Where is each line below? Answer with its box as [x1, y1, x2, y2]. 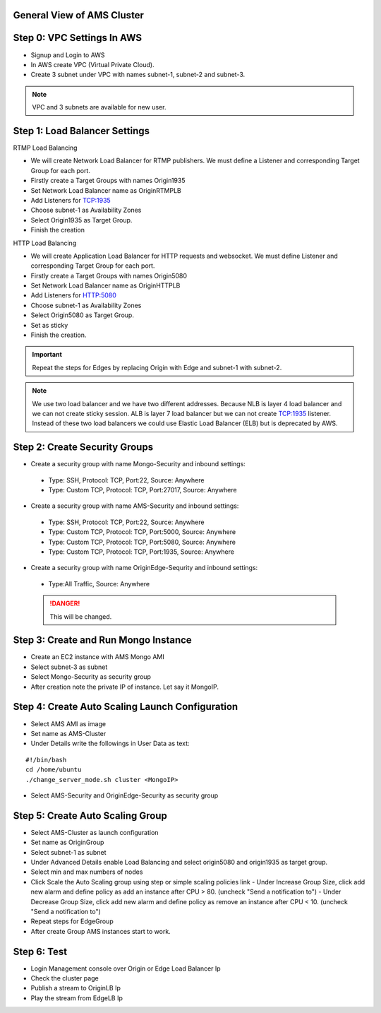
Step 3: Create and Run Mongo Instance [13, 634, 192, 646]
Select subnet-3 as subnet [30, 663, 108, 671]
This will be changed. [49, 612, 112, 621]
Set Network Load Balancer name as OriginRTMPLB [30, 186, 181, 194]
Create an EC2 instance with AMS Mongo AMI [30, 653, 165, 661]
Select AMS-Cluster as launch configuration [30, 828, 159, 836]
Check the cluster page [30, 974, 99, 983]
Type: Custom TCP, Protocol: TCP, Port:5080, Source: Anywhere [48, 538, 236, 546]
